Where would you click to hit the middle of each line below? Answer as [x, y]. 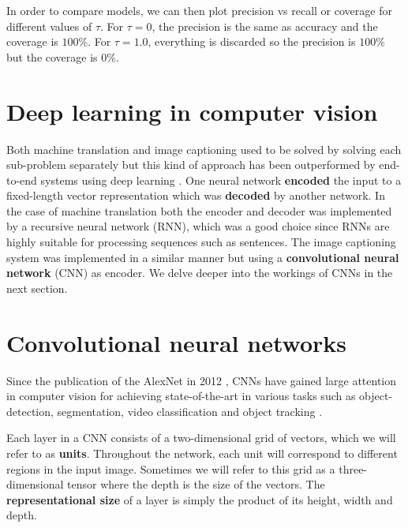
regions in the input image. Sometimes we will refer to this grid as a [171, 468]
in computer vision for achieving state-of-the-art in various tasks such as [181, 396]
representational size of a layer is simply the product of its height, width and [200, 499]
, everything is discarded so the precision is [252, 41]
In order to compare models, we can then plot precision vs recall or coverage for [199, 10]
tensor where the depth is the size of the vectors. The [196, 484]
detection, [30, 411]
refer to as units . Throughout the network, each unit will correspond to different [202, 453]
